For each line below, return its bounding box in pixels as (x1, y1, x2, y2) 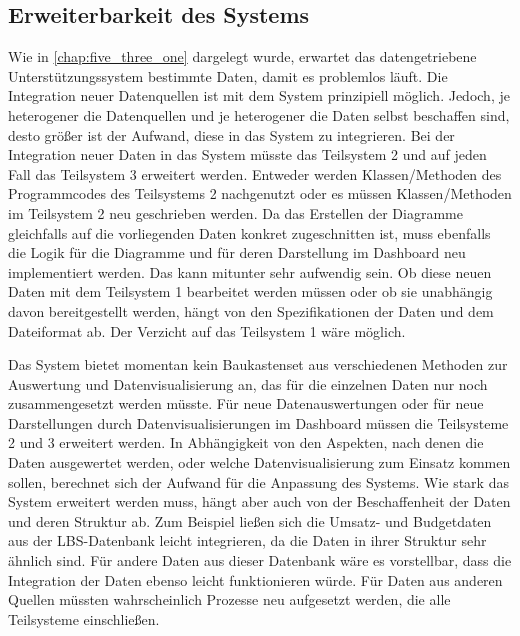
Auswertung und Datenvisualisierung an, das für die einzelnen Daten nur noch (8, 373, 488, 394)
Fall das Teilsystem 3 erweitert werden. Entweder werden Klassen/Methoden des (8, 163, 502, 184)
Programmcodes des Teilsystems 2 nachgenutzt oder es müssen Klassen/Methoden (8, 183, 512, 204)
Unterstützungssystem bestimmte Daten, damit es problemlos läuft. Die (8, 65, 448, 86)
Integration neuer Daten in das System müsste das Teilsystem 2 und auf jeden (8, 144, 487, 165)
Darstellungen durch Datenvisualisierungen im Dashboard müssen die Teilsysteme (8, 412, 509, 433)
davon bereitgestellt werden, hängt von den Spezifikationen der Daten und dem (8, 300, 494, 321)
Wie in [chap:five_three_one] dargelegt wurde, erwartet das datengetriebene (8, 46, 477, 67)
